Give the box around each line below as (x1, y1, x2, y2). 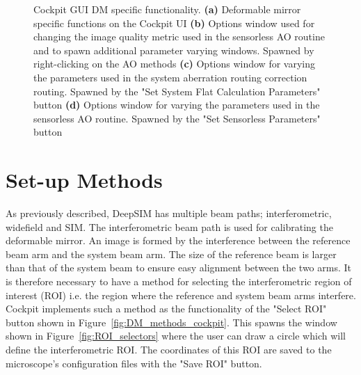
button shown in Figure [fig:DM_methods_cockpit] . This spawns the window (6, 314, 337, 329)
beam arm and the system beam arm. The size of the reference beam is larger (6, 246, 337, 261)
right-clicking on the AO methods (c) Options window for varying (33, 56, 315, 71)
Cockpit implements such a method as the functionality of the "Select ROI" (6, 301, 327, 316)
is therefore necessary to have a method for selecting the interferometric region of (6, 274, 352, 289)
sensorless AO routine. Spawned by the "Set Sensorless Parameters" (33, 111, 321, 125)
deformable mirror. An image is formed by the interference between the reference (6, 233, 351, 248)
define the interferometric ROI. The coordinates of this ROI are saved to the (6, 342, 332, 356)
